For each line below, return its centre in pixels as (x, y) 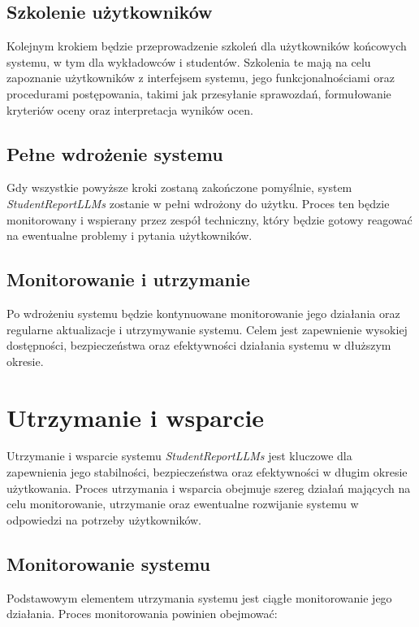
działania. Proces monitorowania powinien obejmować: (142, 614)
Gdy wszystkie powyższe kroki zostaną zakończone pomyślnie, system (179, 187)
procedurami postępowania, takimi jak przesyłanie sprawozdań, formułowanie (199, 93)
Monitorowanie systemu (108, 563)
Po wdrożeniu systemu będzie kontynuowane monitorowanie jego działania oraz (203, 313)
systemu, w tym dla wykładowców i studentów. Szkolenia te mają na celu (189, 61)
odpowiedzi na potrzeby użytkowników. (104, 519)
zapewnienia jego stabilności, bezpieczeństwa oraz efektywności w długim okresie (207, 472)
